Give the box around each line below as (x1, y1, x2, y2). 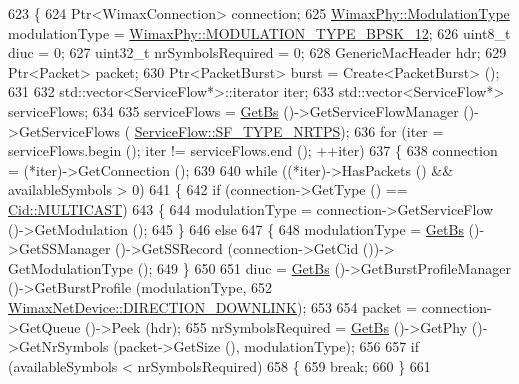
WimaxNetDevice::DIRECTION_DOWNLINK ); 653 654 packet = (8, 296, 418, 317)
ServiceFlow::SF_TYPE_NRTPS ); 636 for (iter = (134, 120, 444, 141)
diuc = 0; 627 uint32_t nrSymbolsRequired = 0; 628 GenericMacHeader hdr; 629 (8, 42, 507, 63)
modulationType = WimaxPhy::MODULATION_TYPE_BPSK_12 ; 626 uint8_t (8, 22, 511, 43)
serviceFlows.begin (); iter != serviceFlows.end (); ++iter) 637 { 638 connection (8, 140, 498, 161)
